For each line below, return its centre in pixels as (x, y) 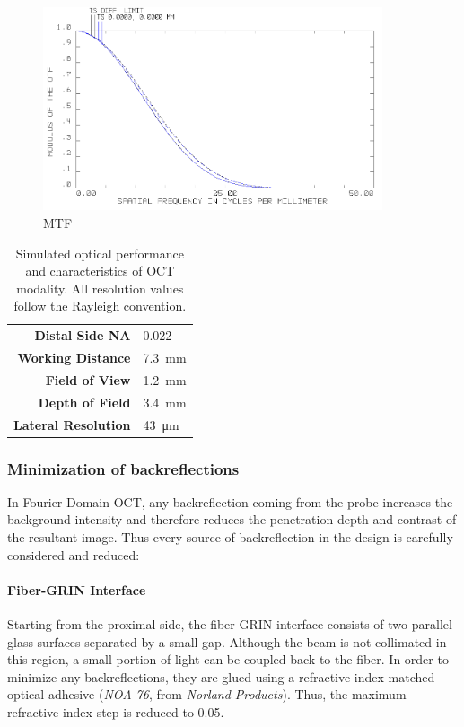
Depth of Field (84, 402)
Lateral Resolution (72, 424)
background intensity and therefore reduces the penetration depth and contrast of (232, 519)
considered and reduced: (74, 554)
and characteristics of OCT (100, 271)
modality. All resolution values (100, 288)
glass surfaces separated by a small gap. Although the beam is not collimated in (227, 641)
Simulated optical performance (100, 253)
